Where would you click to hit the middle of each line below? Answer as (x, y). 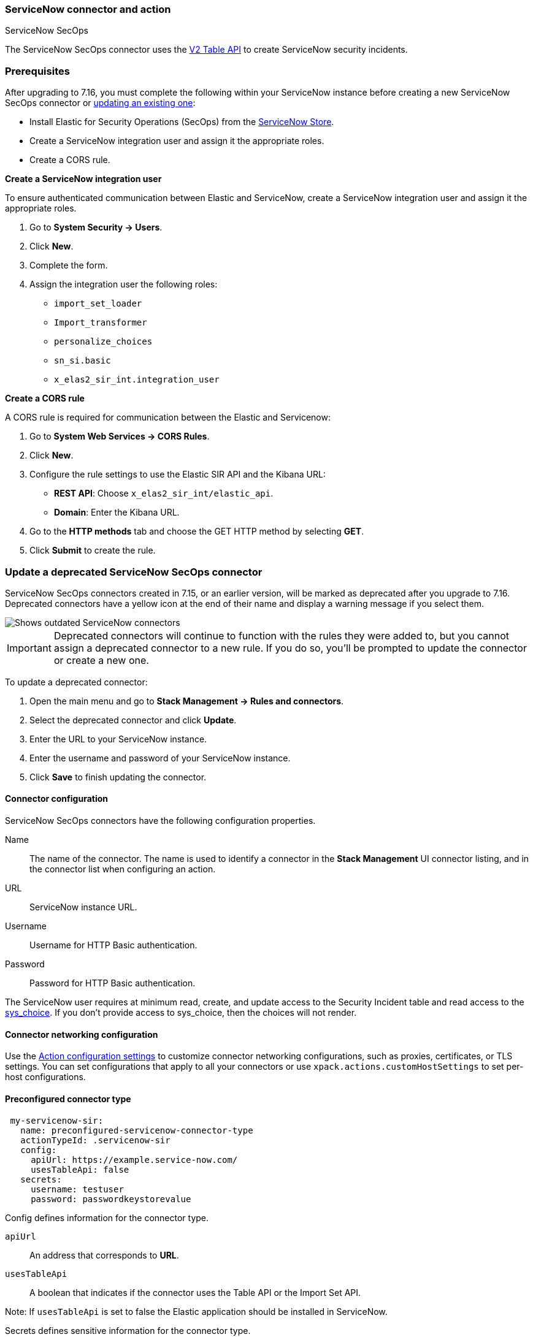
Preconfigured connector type (68, 1099)
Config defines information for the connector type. (107, 1217)
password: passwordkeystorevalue (111, 1199)
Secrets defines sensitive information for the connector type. (128, 1330)
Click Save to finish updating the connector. (118, 777)
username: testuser (77, 1189)
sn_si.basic (82, 361)
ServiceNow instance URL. (83, 907)
